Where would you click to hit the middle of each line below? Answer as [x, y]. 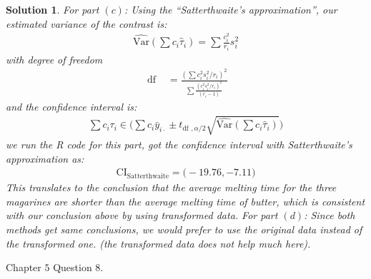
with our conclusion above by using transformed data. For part [142, 215]
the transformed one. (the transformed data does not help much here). [158, 243]
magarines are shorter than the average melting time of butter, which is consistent [185, 201]
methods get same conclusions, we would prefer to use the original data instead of [184, 229]
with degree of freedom [54, 59]
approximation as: [45, 158]
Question [73, 267]
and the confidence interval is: [71, 106]
